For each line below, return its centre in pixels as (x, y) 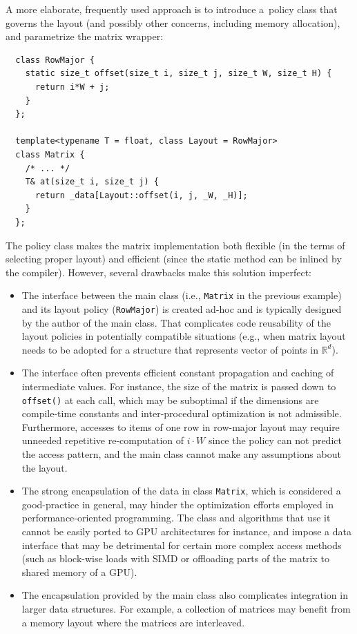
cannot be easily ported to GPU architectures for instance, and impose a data (186, 531)
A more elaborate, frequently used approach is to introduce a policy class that (172, 9)
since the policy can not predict (275, 440)
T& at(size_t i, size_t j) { (92, 182)
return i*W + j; (72, 87)
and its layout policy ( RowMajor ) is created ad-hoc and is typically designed (182, 308)
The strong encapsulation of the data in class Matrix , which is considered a (181, 491)
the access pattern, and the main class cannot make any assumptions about (181, 454)
